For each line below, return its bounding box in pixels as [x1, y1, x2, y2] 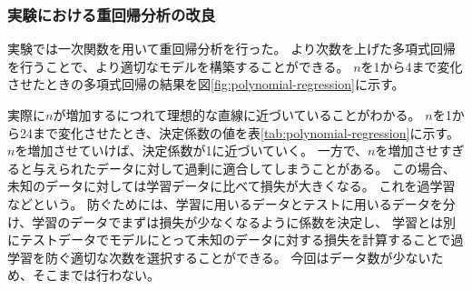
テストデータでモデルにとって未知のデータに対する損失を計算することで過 [19, 230, 464, 249]
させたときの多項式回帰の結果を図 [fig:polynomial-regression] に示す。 [7, 75, 405, 94]
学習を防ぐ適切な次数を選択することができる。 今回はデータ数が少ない [7, 247, 431, 266]
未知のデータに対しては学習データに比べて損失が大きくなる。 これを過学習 [7, 176, 456, 195]
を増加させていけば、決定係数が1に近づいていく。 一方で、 [15, 141, 369, 160]
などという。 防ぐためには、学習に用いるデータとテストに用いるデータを [7, 194, 443, 213]
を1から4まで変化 [360, 56, 463, 75]
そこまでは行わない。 [32, 265, 160, 285]
